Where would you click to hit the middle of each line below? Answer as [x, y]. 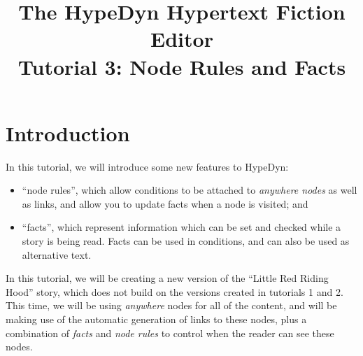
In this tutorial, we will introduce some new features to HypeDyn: [147, 166]
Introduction [68, 133]
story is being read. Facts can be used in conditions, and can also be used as [186, 241]
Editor [182, 39]
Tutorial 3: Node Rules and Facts [182, 66]
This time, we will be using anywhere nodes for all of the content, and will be [171, 305]
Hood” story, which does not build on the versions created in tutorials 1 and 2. [175, 291]
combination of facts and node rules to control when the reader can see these [170, 333]
